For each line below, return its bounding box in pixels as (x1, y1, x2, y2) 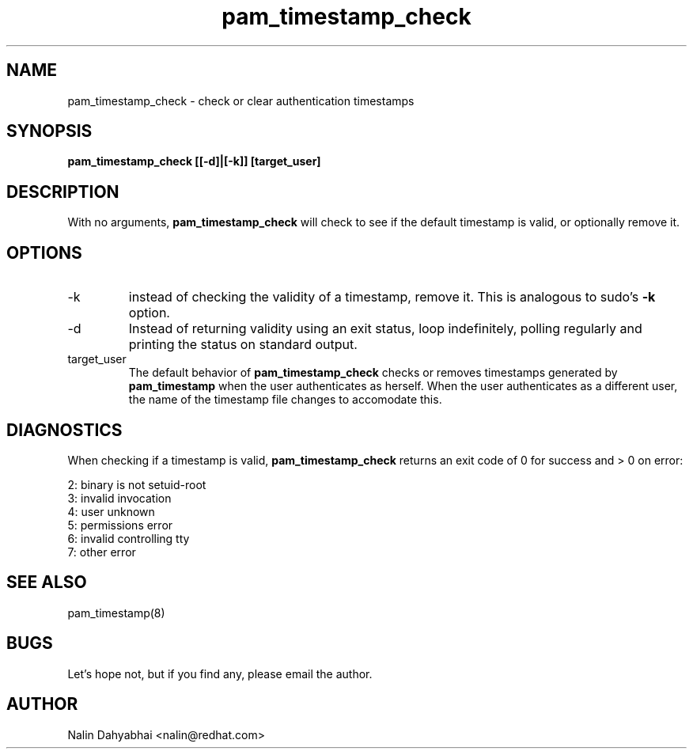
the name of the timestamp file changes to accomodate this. (128, 393, 442, 407)
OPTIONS (6, 242, 82, 263)
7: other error (67, 544, 136, 559)
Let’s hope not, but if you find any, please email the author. (67, 666, 373, 681)
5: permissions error (67, 518, 173, 532)
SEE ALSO (6, 572, 87, 593)
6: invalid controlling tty (67, 531, 190, 545)
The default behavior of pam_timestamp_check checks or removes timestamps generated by (128, 366, 618, 380)
